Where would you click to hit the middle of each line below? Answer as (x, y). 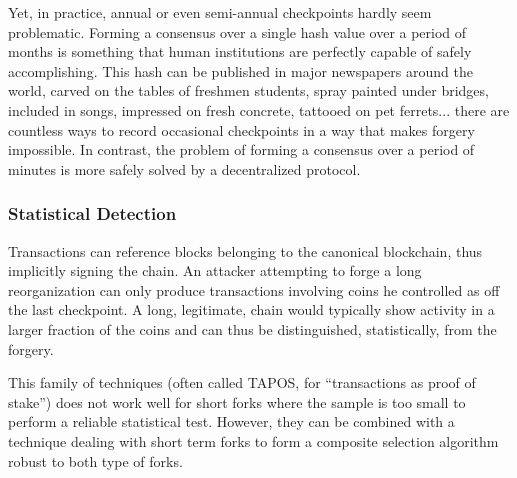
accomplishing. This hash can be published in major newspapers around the (240, 70)
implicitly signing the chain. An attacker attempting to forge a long (215, 270)
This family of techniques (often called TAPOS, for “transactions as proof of (242, 382)
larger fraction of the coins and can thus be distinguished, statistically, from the (252, 328)
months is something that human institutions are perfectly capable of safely (240, 51)
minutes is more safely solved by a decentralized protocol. (184, 168)
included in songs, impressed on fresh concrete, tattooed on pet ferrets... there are (259, 109)
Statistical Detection (92, 213)
